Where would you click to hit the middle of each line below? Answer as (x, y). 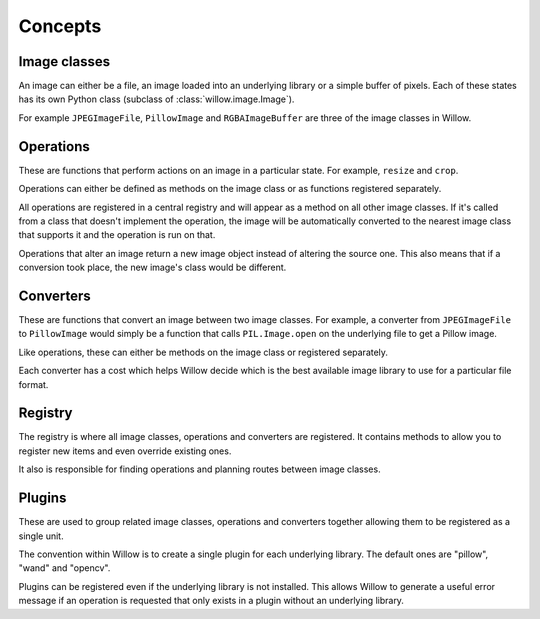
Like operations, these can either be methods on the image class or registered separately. (203, 352)
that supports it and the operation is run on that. (117, 235)
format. (33, 384)
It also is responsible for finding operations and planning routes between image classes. (199, 469)
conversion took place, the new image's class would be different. (152, 267)
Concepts (60, 26)
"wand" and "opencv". (64, 568)
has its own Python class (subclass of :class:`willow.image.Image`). (156, 99)
